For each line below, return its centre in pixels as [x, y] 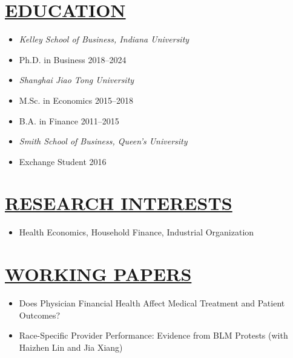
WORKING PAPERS [98, 274]
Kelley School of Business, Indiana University [104, 39]
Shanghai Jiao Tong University [77, 80]
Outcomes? [40, 315]
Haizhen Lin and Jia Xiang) [71, 347]
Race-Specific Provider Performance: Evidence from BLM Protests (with [153, 335]
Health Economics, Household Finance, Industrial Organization [137, 232]
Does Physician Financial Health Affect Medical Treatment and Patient [152, 303]
